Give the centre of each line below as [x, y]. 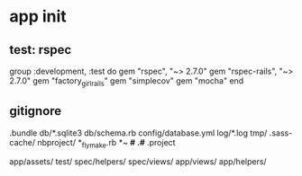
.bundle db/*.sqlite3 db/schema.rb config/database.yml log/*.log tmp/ [138, 133]
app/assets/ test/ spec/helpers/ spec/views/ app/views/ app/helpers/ [138, 162]
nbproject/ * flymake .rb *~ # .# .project [106, 143]
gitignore [36, 111]
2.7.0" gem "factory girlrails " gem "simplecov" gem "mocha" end [127, 82]
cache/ [23, 142]
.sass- [281, 133]
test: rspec [41, 50]
